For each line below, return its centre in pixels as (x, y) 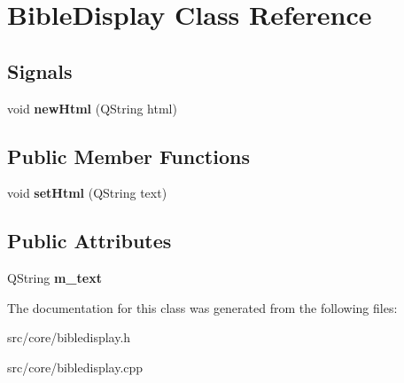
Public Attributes (89, 241)
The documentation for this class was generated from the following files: (202, 307)
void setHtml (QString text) (87, 193)
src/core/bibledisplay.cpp (75, 367)
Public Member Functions (128, 156)
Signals (40, 70)
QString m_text (54, 278)
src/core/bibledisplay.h (69, 337)
